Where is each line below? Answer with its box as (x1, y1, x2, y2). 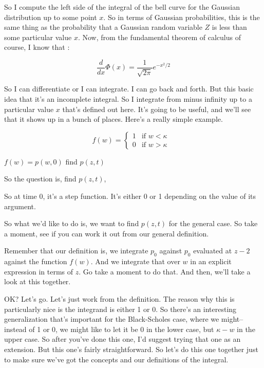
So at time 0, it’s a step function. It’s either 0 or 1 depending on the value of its (4, 190, 256, 201)
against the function (4, 256, 67, 267)
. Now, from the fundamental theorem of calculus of (78, 31, 241, 42)
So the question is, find (4, 173, 77, 184)
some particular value (4, 31, 72, 42)
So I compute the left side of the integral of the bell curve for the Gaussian (4, 2, 240, 12)
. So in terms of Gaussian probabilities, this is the (103, 11, 260, 22)
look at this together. (4, 276, 71, 287)
